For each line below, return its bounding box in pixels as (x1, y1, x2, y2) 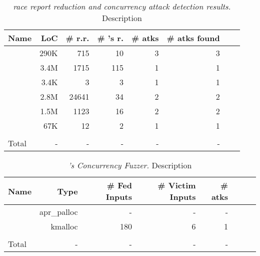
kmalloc (50, 220, 78, 232)
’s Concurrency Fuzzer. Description (68, 159, 192, 171)
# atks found (166, 32, 220, 44)
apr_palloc (39, 206, 78, 217)
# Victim (157, 179, 196, 191)
